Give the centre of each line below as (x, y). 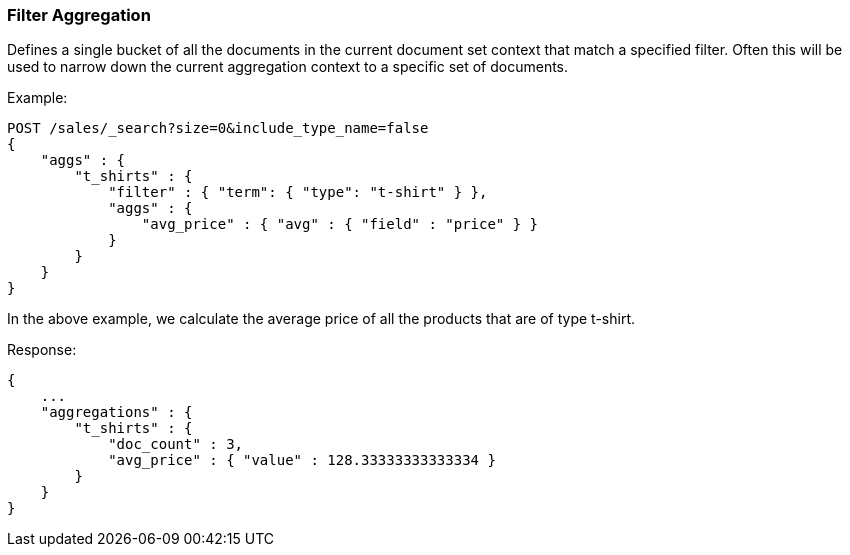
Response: (42, 350)
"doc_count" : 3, (176, 444)
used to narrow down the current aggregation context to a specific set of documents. (288, 67)
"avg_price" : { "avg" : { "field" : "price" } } (340, 224)
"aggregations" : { (116, 412)
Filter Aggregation (79, 15)
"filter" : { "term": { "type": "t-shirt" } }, (298, 192)
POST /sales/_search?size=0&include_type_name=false (218, 128)
